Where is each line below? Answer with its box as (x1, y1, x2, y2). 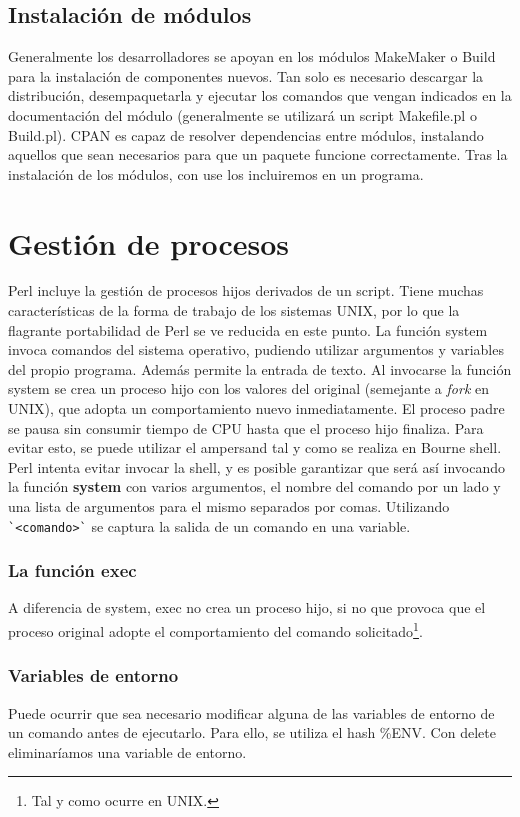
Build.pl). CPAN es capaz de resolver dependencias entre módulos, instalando (8, 124, 484, 145)
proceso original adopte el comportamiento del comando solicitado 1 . (8, 618, 423, 641)
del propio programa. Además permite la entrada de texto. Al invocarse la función (8, 358, 512, 379)
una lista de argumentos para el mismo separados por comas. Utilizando (8, 496, 450, 517)
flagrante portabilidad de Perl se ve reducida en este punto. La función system (8, 319, 488, 340)
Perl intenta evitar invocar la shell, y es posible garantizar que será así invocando (8, 456, 506, 477)
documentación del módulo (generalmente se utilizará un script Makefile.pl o (8, 104, 477, 125)
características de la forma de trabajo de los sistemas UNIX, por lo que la (8, 300, 460, 321)
